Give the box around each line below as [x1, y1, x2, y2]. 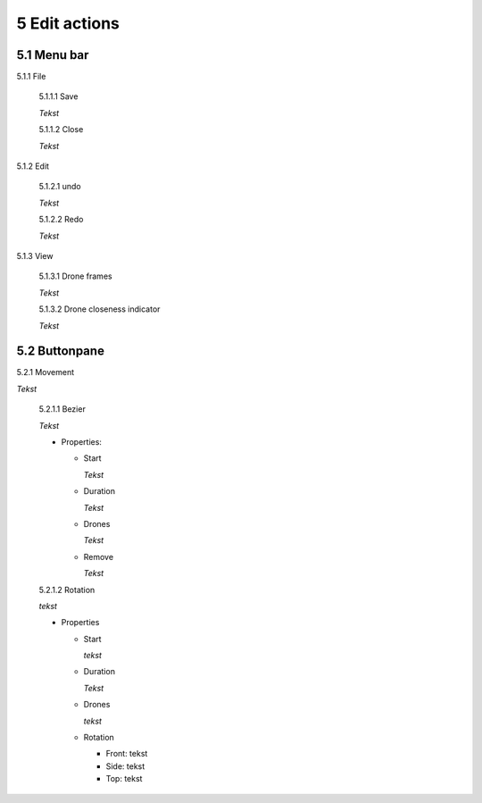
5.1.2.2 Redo [38, 214, 84, 225]
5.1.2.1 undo [38, 181, 81, 192]
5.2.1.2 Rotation [38, 584, 96, 595]
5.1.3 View [16, 250, 54, 261]
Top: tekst [105, 774, 143, 784]
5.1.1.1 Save [38, 91, 79, 102]
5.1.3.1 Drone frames [38, 271, 112, 281]
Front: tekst [105, 749, 148, 759]
